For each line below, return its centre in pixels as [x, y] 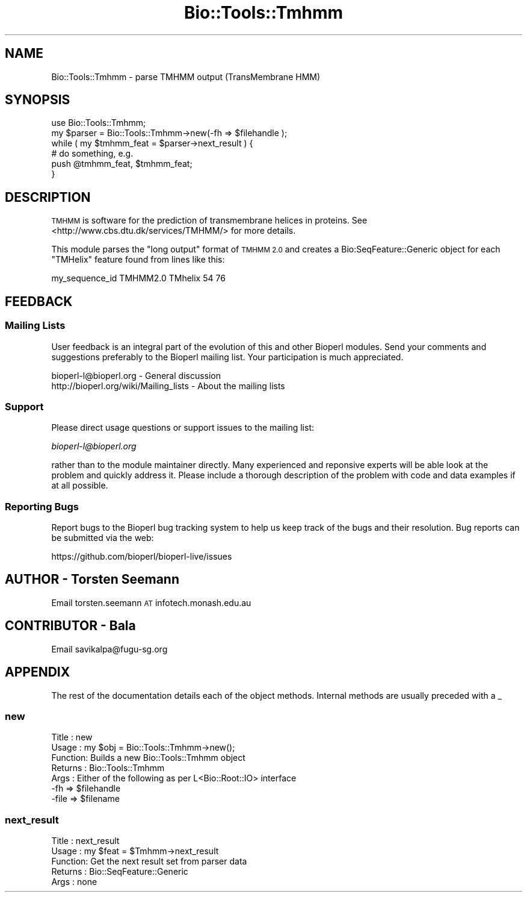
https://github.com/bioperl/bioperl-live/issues [142, 556]
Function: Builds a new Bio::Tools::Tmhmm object [148, 758]
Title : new [72, 737]
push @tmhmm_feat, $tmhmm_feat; [122, 164]
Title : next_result [85, 841]
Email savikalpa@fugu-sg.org [109, 649]
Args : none [74, 882]
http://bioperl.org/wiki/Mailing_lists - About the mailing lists [168, 386]
